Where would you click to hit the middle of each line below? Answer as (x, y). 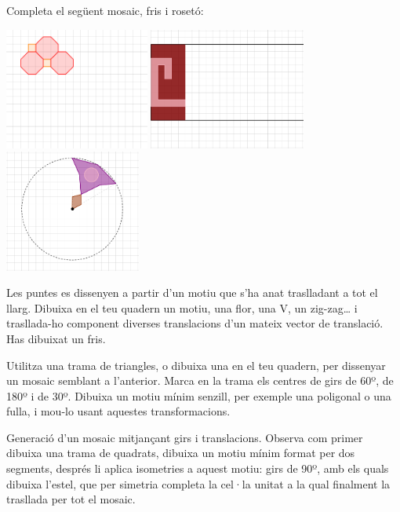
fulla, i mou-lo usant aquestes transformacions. (118, 411)
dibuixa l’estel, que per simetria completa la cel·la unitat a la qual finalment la (198, 483)
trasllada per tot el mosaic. (71, 499)
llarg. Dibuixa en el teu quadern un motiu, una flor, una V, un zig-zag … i (182, 307)
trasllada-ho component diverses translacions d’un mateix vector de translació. (195, 323)
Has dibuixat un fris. (56, 338)
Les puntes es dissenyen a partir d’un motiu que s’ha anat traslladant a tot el (192, 293)
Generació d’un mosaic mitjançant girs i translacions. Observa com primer (185, 437)
